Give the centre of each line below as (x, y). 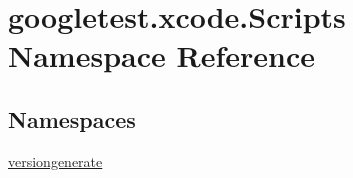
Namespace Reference (161, 55)
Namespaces (72, 118)
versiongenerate (55, 160)
